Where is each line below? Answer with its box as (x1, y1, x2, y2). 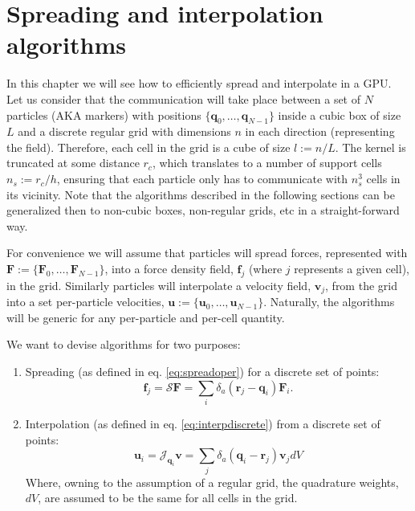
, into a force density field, (104, 260, 234, 277)
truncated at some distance (6, 154, 140, 171)
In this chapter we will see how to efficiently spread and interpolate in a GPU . (6, 75, 392, 92)
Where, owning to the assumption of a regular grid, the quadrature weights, (25, 473, 399, 490)
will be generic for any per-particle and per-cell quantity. (6, 309, 285, 325)
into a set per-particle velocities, (6, 293, 165, 310)
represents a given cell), (294, 260, 409, 277)
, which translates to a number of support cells (152, 154, 382, 171)
